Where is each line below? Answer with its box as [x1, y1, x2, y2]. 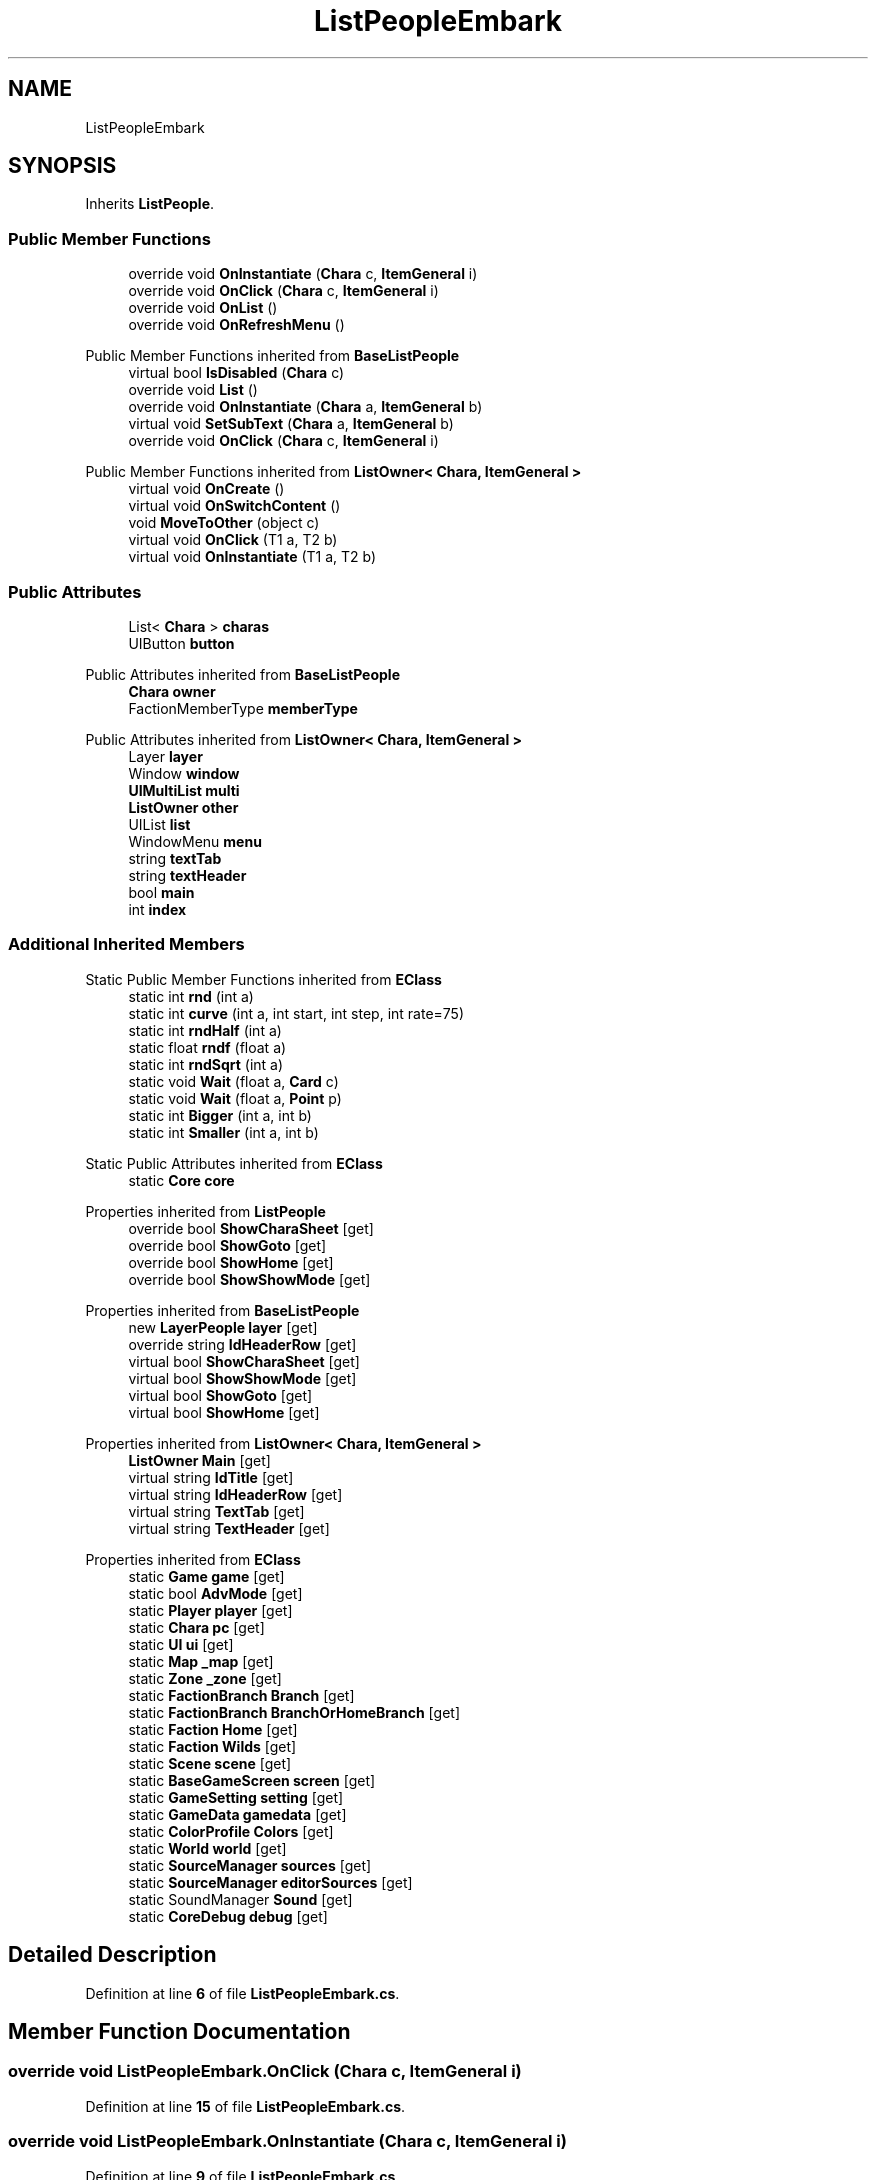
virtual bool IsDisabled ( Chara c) [128, 364, 345, 382]
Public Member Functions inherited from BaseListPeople [85, 347, 460, 365]
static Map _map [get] [128, 1652, 274, 1670]
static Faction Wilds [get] [128, 1737, 297, 1755]
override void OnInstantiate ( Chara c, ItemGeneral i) [128, 265, 478, 283]
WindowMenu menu [128, 832, 262, 850]
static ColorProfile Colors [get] [128, 1822, 334, 1840]
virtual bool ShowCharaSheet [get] [128, 1352, 360, 1370]
